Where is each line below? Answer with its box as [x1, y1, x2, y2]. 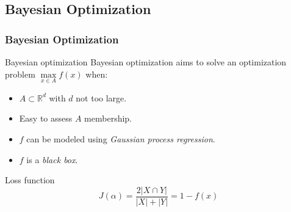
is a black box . [26, 153, 78, 166]
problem [5, 67, 35, 80]
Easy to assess [19, 112, 73, 125]
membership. [84, 112, 132, 125]
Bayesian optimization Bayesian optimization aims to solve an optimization [5, 56, 287, 68]
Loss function [5, 174, 55, 186]
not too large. [76, 91, 127, 104]
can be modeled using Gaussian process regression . [26, 133, 215, 145]
